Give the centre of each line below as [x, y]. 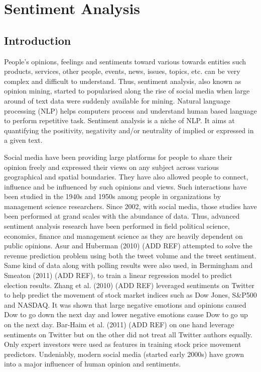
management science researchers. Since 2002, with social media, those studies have [130, 206]
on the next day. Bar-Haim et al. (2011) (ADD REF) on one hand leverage [119, 324]
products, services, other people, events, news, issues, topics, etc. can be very [122, 71]
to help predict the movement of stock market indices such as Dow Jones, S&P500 [130, 295]
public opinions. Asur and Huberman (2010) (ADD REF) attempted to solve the [128, 246]
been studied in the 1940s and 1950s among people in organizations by [113, 196]
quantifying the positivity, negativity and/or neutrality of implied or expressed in [129, 130]
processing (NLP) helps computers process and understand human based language [130, 110]
